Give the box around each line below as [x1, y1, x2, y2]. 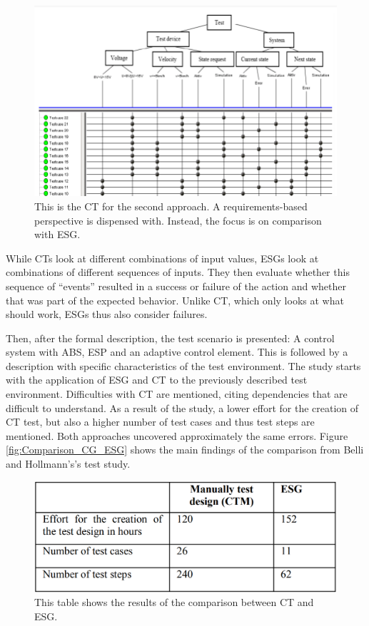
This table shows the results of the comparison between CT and [34, 595, 314, 610]
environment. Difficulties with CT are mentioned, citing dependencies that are [6, 386, 348, 401]
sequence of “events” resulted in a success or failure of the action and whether [6, 278, 346, 293]
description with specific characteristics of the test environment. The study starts [6, 358, 361, 373]
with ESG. [34, 227, 81, 242]
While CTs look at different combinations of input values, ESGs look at [6, 250, 319, 265]
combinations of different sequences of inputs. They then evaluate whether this [6, 265, 350, 279]
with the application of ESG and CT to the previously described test [6, 372, 308, 387]
